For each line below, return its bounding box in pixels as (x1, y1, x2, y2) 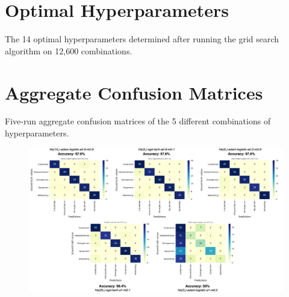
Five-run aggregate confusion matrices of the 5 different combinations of (5, 115, 271, 127)
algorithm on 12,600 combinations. (5, 44, 132, 57)
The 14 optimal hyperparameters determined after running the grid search (5, 33, 279, 45)
